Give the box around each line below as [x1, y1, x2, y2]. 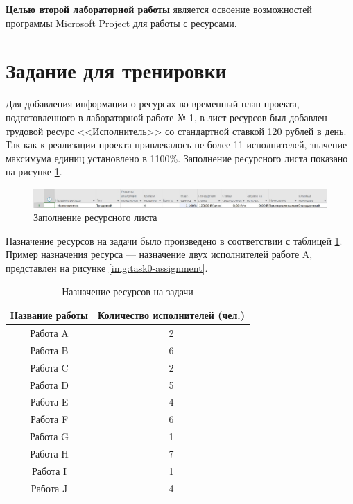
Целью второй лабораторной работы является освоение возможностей [6, 2, 312, 16]
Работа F [30, 412, 69, 426]
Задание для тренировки [6, 56, 227, 85]
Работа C [30, 360, 69, 374]
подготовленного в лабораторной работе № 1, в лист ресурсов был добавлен [6, 110, 327, 124]
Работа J [31, 480, 68, 495]
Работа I [31, 463, 67, 478]
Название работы [10, 308, 89, 322]
